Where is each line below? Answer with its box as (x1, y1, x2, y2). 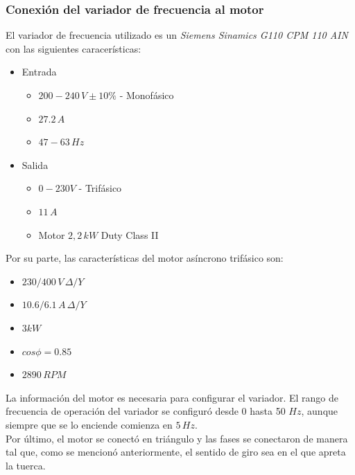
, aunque (301, 404, 338, 418)
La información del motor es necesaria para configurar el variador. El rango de (6, 390, 339, 404)
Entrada (21, 64, 57, 79)
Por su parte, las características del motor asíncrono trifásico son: (6, 251, 284, 265)
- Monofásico (119, 88, 174, 102)
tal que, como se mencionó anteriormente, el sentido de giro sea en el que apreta (6, 445, 346, 459)
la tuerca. (6, 458, 46, 472)
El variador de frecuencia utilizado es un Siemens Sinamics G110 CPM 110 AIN (6, 28, 348, 42)
